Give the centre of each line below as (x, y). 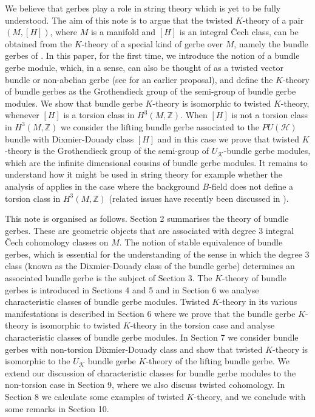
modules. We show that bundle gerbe (74, 103)
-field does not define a (251, 186)
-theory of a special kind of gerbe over (152, 43)
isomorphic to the (38, 361)
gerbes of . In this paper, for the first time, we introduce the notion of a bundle (152, 55)
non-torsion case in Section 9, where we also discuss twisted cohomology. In (145, 385)
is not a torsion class (269, 115)
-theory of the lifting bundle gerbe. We (218, 361)
